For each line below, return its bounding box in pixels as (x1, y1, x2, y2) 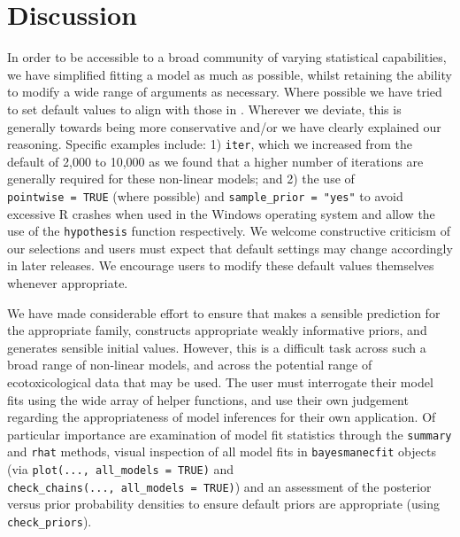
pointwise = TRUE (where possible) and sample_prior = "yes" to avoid (7, 186, 403, 205)
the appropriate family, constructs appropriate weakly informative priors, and (7, 321, 427, 339)
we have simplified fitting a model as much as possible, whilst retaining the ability (7, 65, 452, 83)
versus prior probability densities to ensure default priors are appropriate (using (7, 494, 441, 513)
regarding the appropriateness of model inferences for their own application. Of (7, 408, 436, 426)
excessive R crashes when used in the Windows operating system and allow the (7, 204, 435, 222)
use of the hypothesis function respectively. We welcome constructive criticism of (7, 222, 450, 240)
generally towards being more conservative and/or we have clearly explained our (7, 117, 441, 136)
